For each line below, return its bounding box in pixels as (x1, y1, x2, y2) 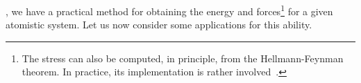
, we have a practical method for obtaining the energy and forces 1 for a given (6, 2, 333, 18)
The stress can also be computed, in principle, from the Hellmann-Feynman (22, 50, 344, 65)
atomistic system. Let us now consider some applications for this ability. (6, 17, 312, 32)
